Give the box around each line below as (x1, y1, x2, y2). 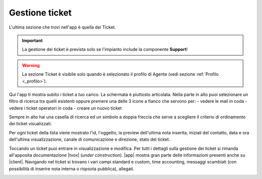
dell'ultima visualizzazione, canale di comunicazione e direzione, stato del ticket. (9, 136, 170, 143)
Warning (22, 62, 40, 68)
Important (22, 37, 43, 43)
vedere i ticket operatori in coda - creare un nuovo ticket (9, 105, 122, 111)
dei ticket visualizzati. (9, 121, 52, 127)
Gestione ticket (9, 7, 72, 18)
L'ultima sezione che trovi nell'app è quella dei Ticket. (9, 24, 116, 30)
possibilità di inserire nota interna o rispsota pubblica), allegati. (9, 165, 134, 172)
